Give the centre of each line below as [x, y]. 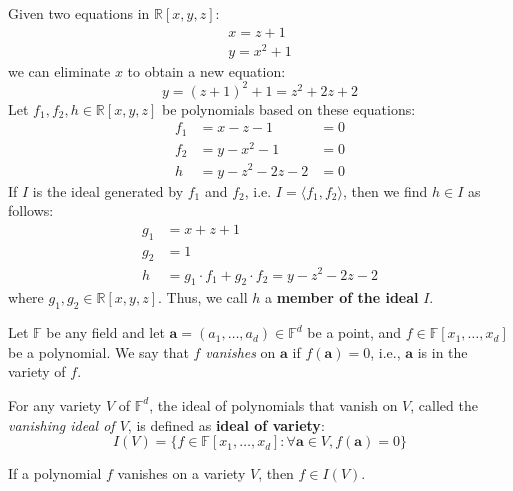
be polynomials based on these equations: [288, 108]
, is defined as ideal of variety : [226, 424]
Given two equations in [79, 13]
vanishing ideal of [61, 424]
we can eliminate [59, 70]
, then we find [385, 190]
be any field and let [105, 332]
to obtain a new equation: [206, 70]
